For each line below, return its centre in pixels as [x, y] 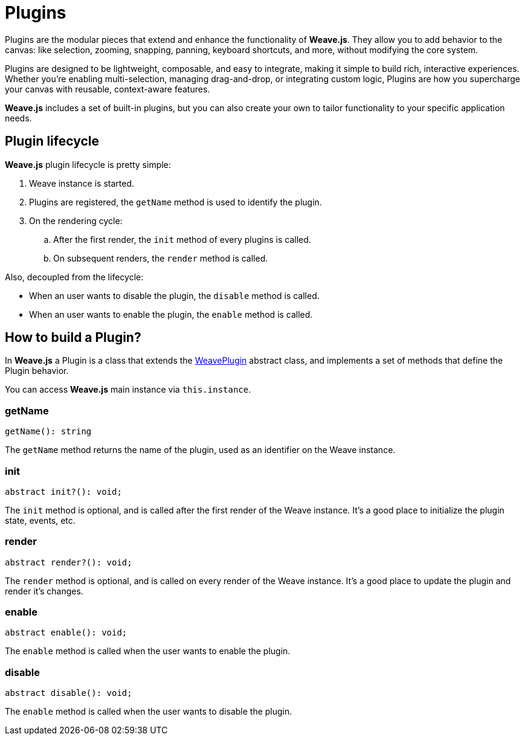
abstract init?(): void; [63, 491]
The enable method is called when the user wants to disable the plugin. [149, 712]
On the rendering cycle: [76, 220]
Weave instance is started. [82, 183]
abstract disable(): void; [69, 693]
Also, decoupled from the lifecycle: [74, 277]
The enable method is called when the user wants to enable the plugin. [148, 651]
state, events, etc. [40, 520]
